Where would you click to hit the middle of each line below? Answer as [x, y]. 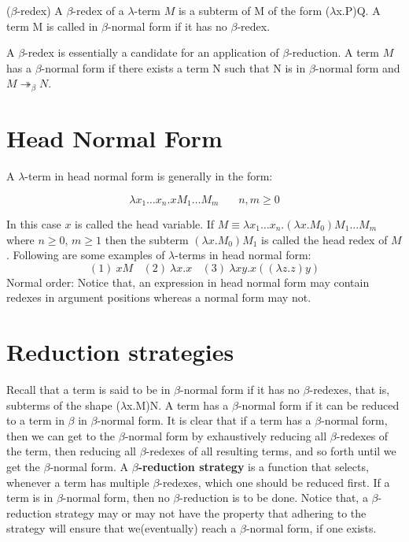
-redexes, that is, [350, 390]
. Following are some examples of [86, 255]
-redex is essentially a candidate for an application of [152, 52]
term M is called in [52, 26]
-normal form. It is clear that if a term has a [204, 420]
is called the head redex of [324, 239]
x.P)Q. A [358, 10]
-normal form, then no [116, 497]
